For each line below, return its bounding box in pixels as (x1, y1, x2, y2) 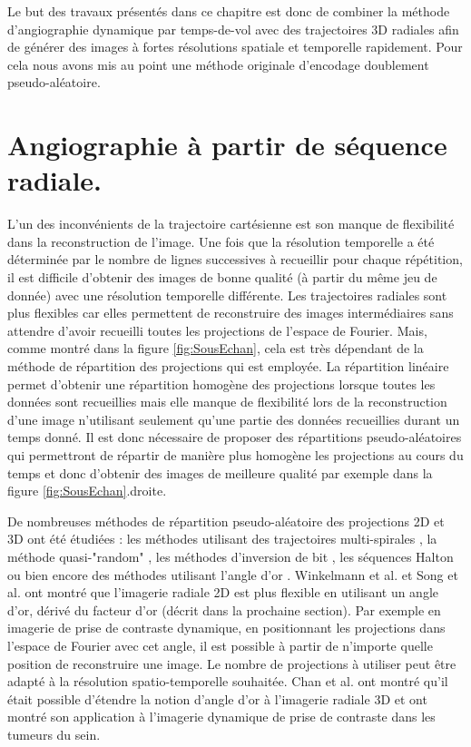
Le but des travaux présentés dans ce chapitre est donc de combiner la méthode (7, 2, 450, 20)
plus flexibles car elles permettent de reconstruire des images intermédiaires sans (7, 303, 454, 322)
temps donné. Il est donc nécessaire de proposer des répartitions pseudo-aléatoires (7, 428, 462, 447)
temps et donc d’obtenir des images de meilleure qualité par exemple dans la (7, 463, 433, 482)
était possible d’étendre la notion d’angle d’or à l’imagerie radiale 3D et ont (7, 689, 427, 708)
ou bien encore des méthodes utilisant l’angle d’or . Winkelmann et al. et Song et (7, 565, 458, 584)
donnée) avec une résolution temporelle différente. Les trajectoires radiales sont (7, 285, 447, 304)
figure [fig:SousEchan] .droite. (7, 481, 167, 500)
